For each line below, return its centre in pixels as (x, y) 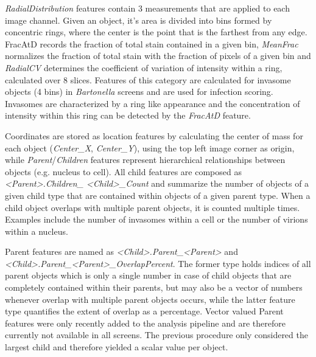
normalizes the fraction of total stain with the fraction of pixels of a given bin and (158, 56)
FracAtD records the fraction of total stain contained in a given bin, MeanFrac (152, 43)
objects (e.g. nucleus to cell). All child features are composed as (123, 171)
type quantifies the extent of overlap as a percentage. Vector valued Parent (144, 311)
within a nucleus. (37, 231)
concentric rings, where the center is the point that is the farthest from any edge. (156, 32)
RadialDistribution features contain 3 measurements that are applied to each (147, 8)
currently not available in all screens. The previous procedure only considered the (156, 335)
